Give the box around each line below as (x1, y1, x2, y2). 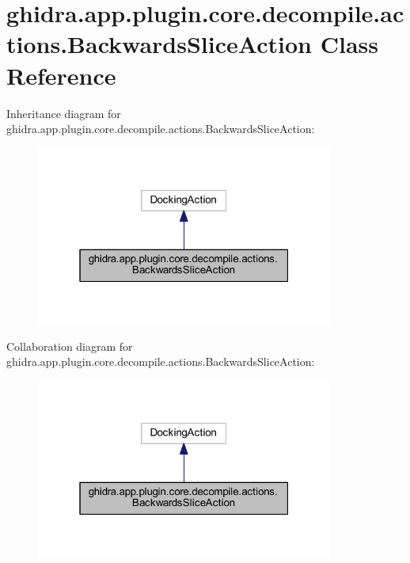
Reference (6, 59, 116, 91)
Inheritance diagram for (6, 105, 121, 121)
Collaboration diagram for (6, 337, 133, 354)
